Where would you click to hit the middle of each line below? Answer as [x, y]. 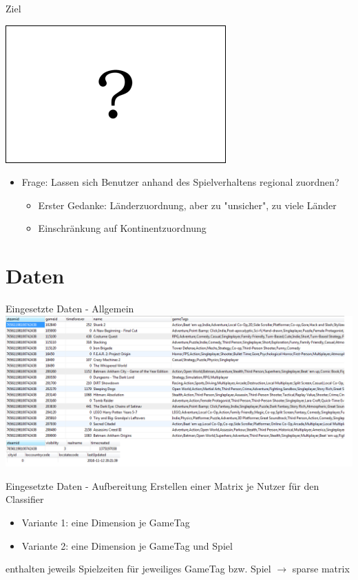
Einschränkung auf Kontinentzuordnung [122, 228]
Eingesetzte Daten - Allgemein [70, 309]
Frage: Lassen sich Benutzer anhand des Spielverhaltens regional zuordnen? [180, 182]
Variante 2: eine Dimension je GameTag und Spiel [127, 545]
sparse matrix [321, 569]
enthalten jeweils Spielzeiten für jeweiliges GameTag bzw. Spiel [138, 569]
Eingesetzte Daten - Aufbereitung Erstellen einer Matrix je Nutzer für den [162, 485]
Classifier [25, 499]
